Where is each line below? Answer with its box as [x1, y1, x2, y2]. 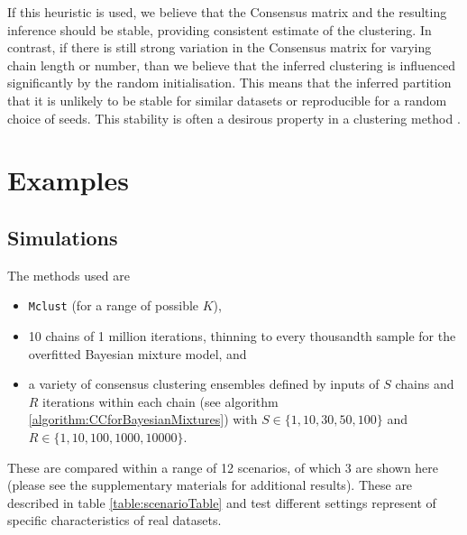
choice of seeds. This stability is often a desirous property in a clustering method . [7, 108, 461, 127]
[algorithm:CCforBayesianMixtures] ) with [28, 410, 258, 429]
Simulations [7, 223, 118, 251]
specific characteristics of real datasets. [7, 511, 222, 530]
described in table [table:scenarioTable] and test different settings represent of [7, 493, 436, 512]
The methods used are [7, 265, 130, 284]
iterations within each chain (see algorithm [42, 392, 279, 410]
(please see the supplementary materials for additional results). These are [7, 475, 413, 494]
